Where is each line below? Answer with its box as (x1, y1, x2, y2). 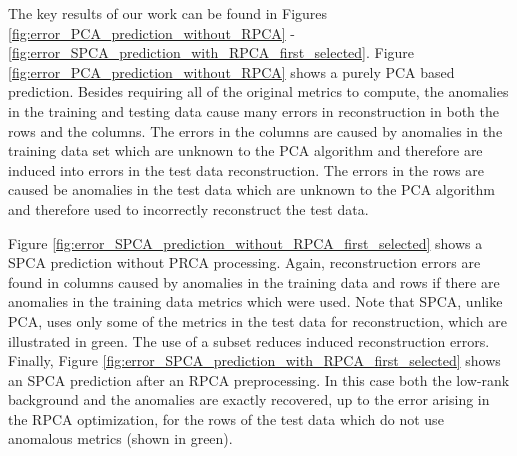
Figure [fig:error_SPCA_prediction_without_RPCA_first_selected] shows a (8, 232, 483, 253)
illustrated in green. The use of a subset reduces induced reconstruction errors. (8, 330, 490, 351)
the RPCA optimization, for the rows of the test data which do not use (8, 408, 444, 429)
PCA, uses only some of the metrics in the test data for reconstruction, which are (8, 310, 507, 331)
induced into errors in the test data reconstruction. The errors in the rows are (8, 159, 484, 180)
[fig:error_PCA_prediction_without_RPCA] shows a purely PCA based (8, 61, 455, 82)
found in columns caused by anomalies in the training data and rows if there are (8, 271, 500, 292)
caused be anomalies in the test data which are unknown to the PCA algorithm (8, 179, 495, 200)
